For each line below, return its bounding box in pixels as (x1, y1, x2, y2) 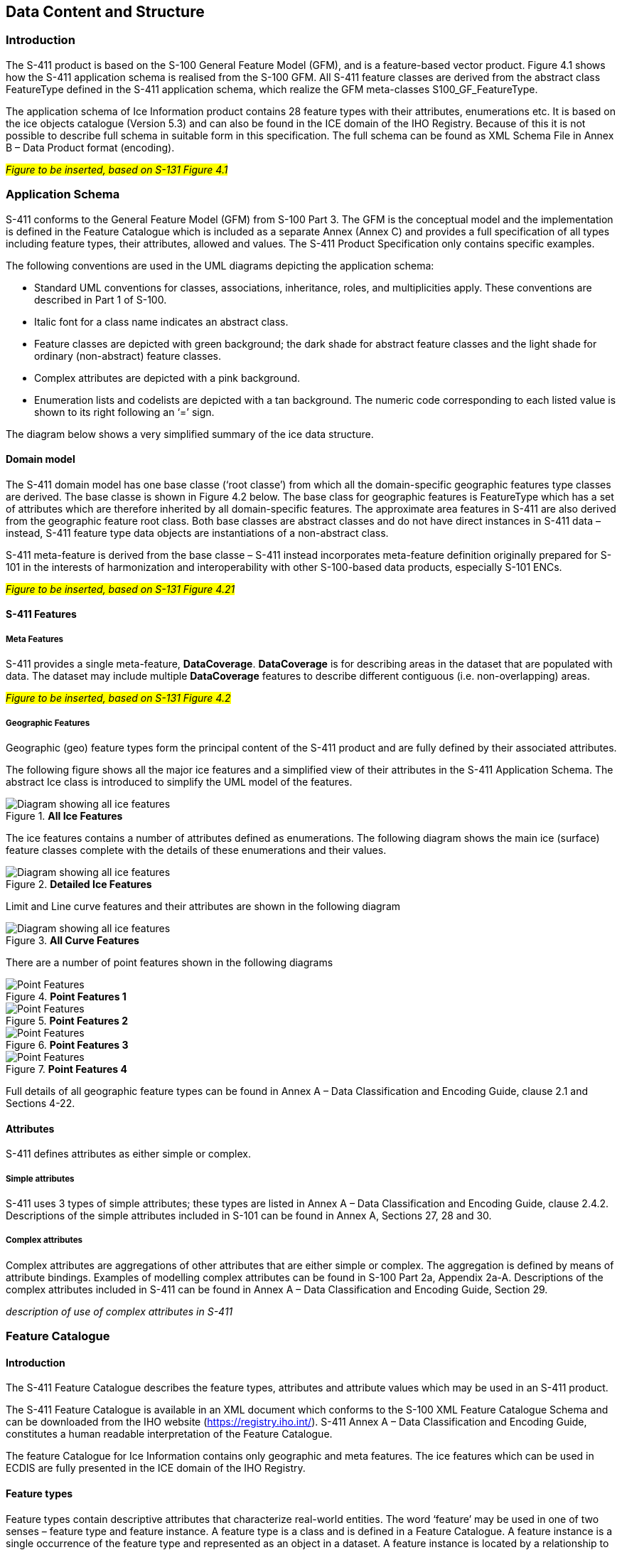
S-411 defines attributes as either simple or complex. (6, 1148, 252, 1160)
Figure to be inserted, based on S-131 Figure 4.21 (6, 582, 235, 595)
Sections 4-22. (6, 1096, 75, 1109)
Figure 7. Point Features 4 (6, 1062, 127, 1075)
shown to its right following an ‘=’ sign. (34, 405, 215, 418)
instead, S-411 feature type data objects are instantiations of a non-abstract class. (6, 526, 389, 539)
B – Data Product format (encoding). (6, 141, 175, 154)
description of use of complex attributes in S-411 (6, 1305, 233, 1317)
